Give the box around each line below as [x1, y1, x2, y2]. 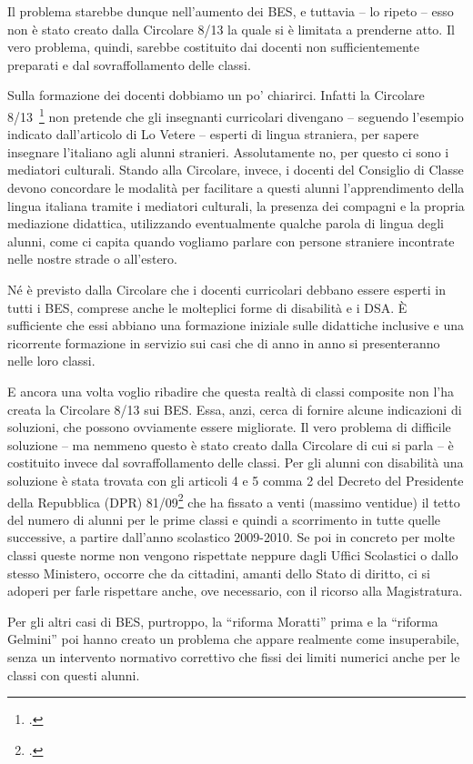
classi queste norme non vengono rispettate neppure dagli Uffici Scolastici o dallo [7, 545, 458, 564]
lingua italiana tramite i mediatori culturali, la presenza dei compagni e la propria [7, 196, 465, 215]
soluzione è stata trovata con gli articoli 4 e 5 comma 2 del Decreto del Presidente [7, 470, 464, 489]
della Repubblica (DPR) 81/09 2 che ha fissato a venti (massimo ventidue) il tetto [7, 489, 460, 511]
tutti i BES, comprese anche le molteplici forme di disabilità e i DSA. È [7, 297, 408, 317]
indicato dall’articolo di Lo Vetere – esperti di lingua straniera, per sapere [7, 125, 419, 144]
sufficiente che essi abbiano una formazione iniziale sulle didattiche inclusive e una [7, 316, 465, 335]
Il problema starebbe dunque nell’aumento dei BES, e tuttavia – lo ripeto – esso [7, 2, 454, 20]
